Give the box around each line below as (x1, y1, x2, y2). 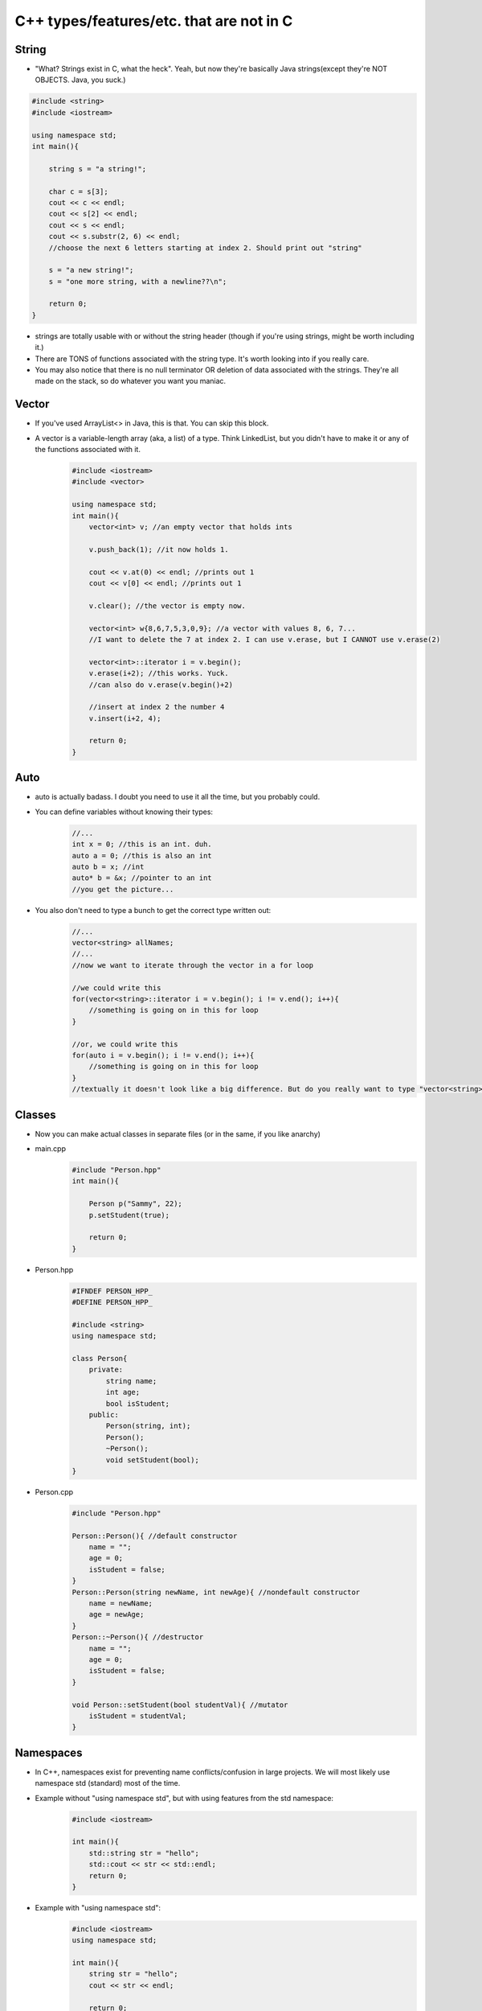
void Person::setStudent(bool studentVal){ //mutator (71, 1700, 288, 1709)
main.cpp (35, 1144, 66, 1154)
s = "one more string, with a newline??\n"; (48, 277, 227, 286)
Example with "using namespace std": (35, 1902, 161, 1912)
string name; (105, 1376, 157, 1385)
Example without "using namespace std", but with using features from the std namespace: (35, 1793, 333, 1803)
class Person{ (71, 1354, 128, 1363)
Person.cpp (35, 1487, 74, 1496)
